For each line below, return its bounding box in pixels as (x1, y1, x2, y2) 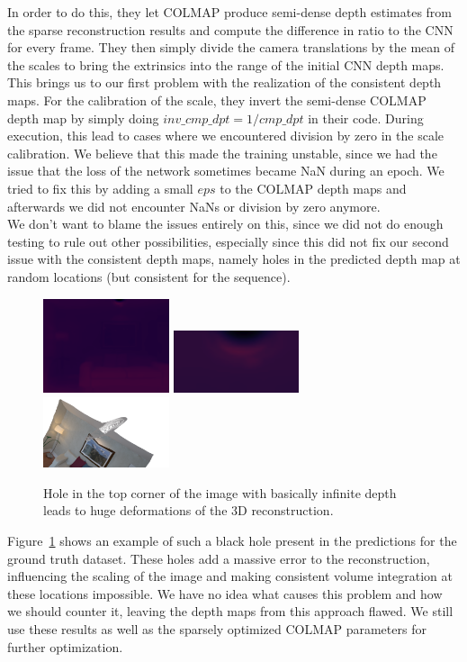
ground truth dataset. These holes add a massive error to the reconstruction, (7, 549, 430, 567)
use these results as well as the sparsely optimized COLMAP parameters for (7, 619, 427, 638)
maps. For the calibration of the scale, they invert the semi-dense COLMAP (7, 90, 427, 109)
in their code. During (308, 108, 424, 127)
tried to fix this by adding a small (7, 178, 193, 197)
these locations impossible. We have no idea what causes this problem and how (7, 584, 443, 603)
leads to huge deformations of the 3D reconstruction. (43, 501, 334, 520)
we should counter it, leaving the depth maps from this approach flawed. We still (7, 602, 454, 621)
